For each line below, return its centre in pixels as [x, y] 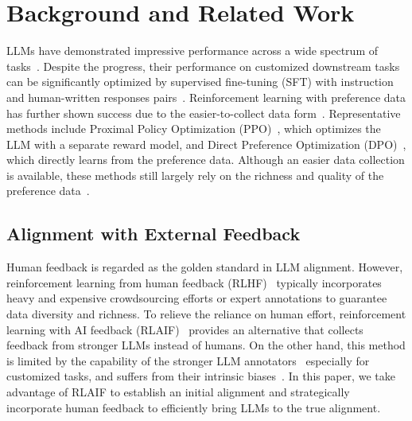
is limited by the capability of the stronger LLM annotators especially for [188, 360]
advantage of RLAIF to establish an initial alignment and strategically [178, 392]
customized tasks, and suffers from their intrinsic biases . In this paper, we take [201, 376]
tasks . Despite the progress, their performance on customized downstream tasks [203, 66]
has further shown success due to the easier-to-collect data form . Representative [204, 113]
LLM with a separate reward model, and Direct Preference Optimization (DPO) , [206, 144]
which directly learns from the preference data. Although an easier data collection [206, 160]
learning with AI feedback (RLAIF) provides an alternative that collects [185, 329]
